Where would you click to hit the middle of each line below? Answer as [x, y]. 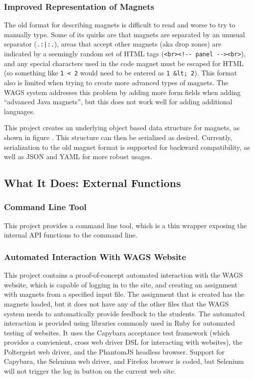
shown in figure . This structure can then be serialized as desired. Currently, [118, 137]
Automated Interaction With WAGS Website [95, 256]
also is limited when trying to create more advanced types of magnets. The [116, 82]
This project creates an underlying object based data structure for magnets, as [122, 128]
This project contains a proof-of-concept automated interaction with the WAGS [124, 275]
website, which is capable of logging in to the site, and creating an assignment [121, 284]
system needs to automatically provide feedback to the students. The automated [124, 313]
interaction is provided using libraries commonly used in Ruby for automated [120, 323]
